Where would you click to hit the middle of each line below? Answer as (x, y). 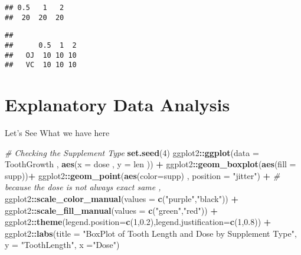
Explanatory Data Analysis (117, 105)
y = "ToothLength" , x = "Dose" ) (62, 245)
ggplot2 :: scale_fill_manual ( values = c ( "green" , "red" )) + (111, 210)
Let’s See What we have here (57, 133)
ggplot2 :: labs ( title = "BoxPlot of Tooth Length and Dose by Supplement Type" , (151, 233)
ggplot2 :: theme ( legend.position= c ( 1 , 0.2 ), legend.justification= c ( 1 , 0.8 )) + (138, 222)
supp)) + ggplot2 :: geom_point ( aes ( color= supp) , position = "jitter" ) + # (143, 175)
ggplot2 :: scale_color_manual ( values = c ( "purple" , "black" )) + (122, 199)
